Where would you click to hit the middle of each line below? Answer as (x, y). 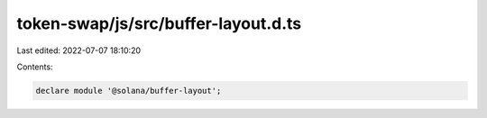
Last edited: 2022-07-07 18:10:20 (79, 50)
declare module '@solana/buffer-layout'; (129, 91)
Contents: (35, 67)
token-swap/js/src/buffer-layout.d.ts (159, 23)
